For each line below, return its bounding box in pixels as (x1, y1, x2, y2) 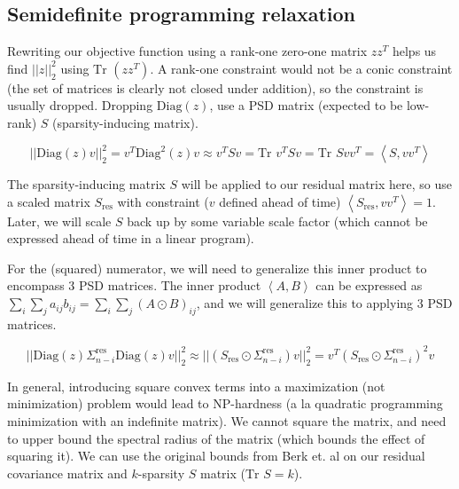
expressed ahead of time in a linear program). (7, 229, 254, 248)
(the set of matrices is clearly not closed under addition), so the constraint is (7, 78, 424, 97)
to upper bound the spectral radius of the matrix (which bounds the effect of (7, 429, 425, 447)
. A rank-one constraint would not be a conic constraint (150, 59, 453, 77)
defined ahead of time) (219, 192, 341, 210)
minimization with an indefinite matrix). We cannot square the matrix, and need (7, 411, 447, 430)
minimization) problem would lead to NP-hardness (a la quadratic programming (7, 394, 443, 413)
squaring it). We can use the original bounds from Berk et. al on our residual (7, 446, 425, 465)
